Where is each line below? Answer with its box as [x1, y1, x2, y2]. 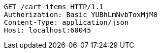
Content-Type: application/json [4, 18, 129, 26]
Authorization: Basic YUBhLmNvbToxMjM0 [4, 11, 158, 18]
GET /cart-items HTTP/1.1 [4, 3, 104, 11]
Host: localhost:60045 [4, 26, 92, 34]
